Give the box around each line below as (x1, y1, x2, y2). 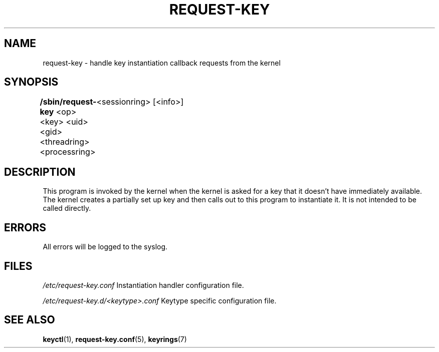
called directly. (43, 204, 91, 213)
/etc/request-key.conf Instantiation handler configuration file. (43, 280, 244, 289)
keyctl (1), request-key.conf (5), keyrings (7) (43, 334, 187, 343)
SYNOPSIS (4, 76, 59, 89)
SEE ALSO (4, 313, 55, 326)
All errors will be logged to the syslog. (43, 242, 168, 251)
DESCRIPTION (4, 165, 76, 178)
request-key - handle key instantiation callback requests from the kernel (43, 58, 281, 67)
